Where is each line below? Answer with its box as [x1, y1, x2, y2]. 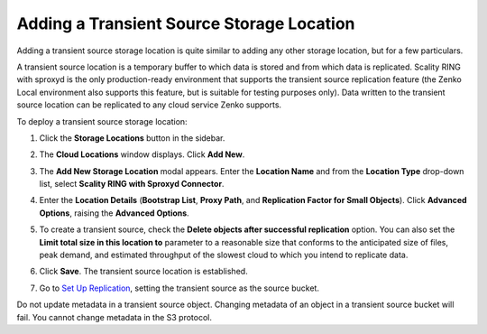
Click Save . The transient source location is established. [39, 266, 248, 277]
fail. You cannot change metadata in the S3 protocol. [16, 311, 212, 322]
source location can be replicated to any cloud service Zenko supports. [16, 99, 282, 110]
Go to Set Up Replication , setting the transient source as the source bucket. [39, 283, 320, 293]
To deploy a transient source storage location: [16, 116, 188, 126]
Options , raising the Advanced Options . [39, 208, 189, 218]
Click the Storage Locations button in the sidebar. [39, 132, 225, 144]
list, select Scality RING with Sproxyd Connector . [39, 179, 225, 190]
